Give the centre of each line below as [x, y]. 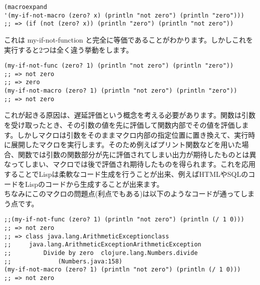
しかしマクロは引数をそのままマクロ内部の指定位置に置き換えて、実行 [133, 134]
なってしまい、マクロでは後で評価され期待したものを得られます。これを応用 [130, 164]
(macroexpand [26, 7]
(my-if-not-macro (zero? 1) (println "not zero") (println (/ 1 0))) [122, 270]
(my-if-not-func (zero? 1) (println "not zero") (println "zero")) [119, 66]
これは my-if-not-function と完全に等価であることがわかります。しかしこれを [129, 39]
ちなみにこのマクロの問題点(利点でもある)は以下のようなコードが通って [122, 194]
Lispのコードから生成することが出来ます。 [94, 184]
